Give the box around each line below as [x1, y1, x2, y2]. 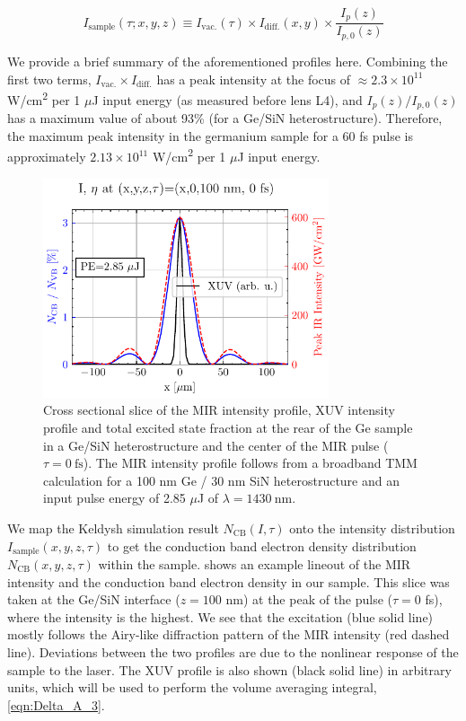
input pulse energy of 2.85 [43, 488, 186, 507]
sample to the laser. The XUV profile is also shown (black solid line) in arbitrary [7, 660, 452, 679]
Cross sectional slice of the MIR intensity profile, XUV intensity [43, 400, 395, 419]
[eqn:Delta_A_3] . [7, 695, 105, 714]
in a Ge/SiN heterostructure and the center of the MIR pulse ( [43, 435, 389, 454]
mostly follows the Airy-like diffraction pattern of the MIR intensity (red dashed [7, 625, 450, 644]
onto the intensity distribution [289, 518, 455, 537]
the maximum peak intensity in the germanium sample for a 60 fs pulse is [7, 126, 413, 145]
